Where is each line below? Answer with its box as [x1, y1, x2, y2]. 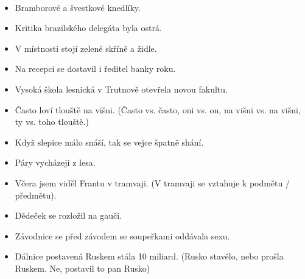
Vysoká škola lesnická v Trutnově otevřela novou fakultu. [15, 82, 228, 95]
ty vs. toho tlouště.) [15, 115, 89, 128]
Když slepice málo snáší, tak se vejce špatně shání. [15, 135, 204, 148]
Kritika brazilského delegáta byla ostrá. [15, 21, 162, 34]
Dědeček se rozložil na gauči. [15, 209, 122, 222]
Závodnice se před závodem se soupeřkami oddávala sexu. [15, 229, 230, 242]
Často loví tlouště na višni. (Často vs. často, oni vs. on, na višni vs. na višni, [15, 103, 301, 116]
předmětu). [15, 188, 57, 201]
